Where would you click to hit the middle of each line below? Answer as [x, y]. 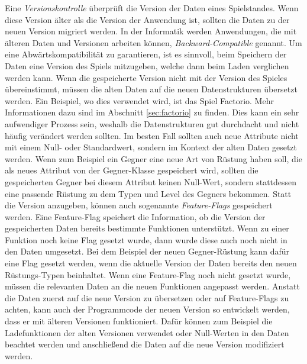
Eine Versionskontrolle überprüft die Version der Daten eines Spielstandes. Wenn [152, 8]
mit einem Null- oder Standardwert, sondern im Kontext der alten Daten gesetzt [151, 147]
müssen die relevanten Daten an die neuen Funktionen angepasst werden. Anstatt [153, 286]
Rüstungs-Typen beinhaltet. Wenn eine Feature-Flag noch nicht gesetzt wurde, [148, 274]
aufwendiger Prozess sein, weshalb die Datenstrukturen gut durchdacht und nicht [152, 123]
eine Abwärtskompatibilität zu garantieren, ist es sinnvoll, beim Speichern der [146, 54]
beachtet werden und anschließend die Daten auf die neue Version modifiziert [145, 344]
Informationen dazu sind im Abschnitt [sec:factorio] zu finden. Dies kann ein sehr [152, 112]
